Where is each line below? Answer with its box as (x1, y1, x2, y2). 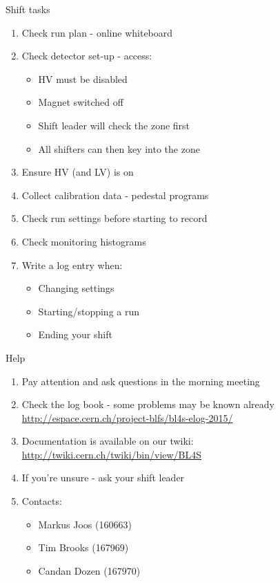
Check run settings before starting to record (21, 211, 208, 225)
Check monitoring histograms (21, 234, 146, 248)
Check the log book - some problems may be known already (21, 397, 274, 411)
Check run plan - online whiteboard (21, 25, 173, 39)
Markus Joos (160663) (38, 517, 132, 531)
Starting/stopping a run (38, 304, 140, 318)
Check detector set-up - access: (21, 48, 152, 63)
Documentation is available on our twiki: (21, 434, 194, 448)
